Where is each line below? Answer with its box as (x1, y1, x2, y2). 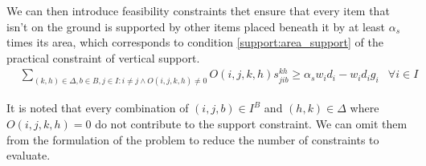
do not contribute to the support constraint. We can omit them (95, 115, 408, 132)
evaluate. (6, 147, 51, 164)
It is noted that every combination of (6, 99, 189, 116)
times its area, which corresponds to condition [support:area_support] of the (6, 34, 383, 51)
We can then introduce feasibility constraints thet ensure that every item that (6, 2, 390, 18)
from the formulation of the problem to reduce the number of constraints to (6, 131, 379, 148)
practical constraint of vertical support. (6, 49, 200, 66)
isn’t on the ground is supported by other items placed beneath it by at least (6, 18, 386, 34)
